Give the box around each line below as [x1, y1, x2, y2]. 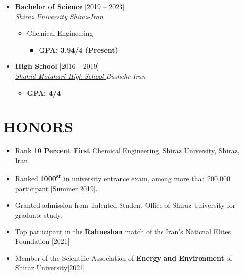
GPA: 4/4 [27, 87, 61, 98]
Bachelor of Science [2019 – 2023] [15, 1, 125, 11]
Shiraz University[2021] [15, 262, 85, 273]
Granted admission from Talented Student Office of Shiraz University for [15, 200, 236, 210]
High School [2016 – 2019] [15, 61, 99, 71]
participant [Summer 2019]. [15, 183, 98, 193]
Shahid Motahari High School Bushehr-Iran [15, 70, 146, 81]
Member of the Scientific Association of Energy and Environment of [15, 252, 232, 263]
